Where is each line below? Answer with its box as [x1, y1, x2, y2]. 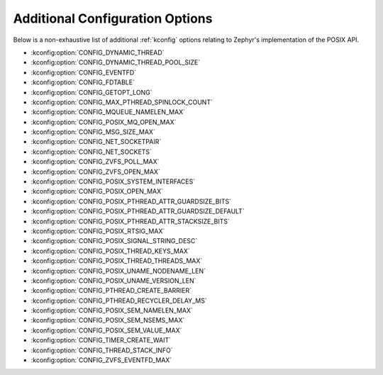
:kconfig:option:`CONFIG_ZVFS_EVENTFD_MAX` [30, 356, 172, 364]
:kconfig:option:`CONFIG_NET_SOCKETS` [30, 147, 152, 156]
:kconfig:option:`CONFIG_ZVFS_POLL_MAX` [30, 157, 160, 166]
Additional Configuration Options [13, 11, 213, 26]
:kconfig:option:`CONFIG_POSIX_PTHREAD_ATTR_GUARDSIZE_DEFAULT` [30, 207, 245, 216]
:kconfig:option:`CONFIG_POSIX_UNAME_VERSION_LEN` [30, 276, 196, 285]
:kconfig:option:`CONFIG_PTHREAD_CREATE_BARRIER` [30, 286, 192, 295]
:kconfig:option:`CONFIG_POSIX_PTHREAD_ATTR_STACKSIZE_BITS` [30, 217, 231, 225]
